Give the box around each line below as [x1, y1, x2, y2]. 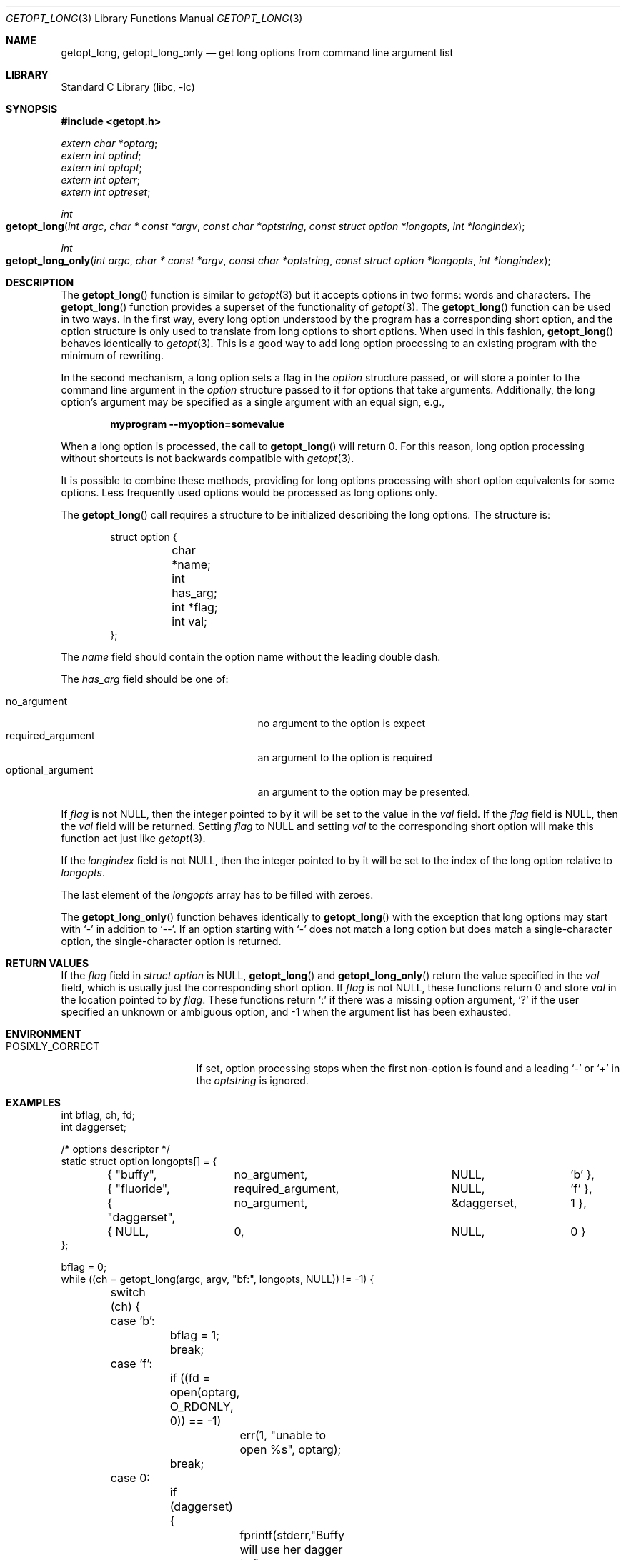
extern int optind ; [61, 149, 141, 161]
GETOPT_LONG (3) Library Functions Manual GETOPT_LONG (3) [6, 12, 303, 24]
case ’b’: [110, 1314, 155, 1328]
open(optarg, [169, 1385, 240, 1399]
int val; [172, 614, 207, 629]
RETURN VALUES [6, 957, 89, 969]
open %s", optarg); [239, 1442, 342, 1456]
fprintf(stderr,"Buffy [239, 1528, 345, 1542]
